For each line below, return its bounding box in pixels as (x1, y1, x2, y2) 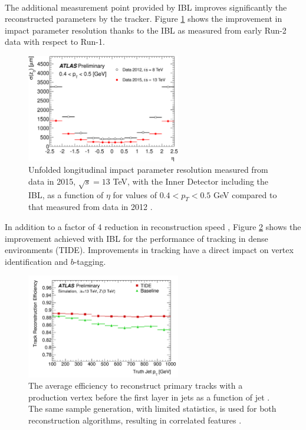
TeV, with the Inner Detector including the (113, 175, 269, 187)
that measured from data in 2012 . (28, 201, 153, 213)
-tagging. (74, 255, 106, 267)
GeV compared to (213, 188, 277, 201)
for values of (113, 188, 157, 201)
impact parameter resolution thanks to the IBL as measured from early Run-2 (5, 24, 287, 36)
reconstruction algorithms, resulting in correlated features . (28, 414, 242, 426)
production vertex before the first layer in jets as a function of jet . (28, 390, 270, 403)
